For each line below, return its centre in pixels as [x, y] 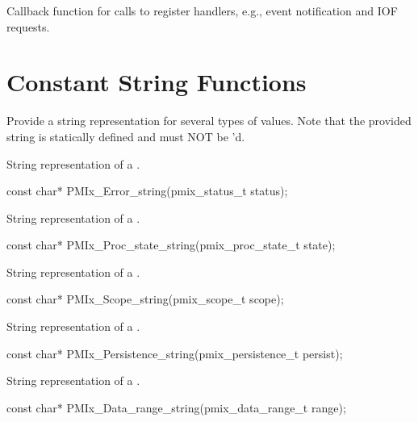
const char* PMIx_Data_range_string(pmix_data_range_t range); [176, 407]
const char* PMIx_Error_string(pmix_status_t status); [147, 191]
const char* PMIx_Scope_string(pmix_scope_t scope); [145, 299]
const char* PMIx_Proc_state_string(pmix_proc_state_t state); [171, 245]
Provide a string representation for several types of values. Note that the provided [209, 121]
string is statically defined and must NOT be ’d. [126, 136]
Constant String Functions [157, 82]
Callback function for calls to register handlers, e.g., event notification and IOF [202, 10]
